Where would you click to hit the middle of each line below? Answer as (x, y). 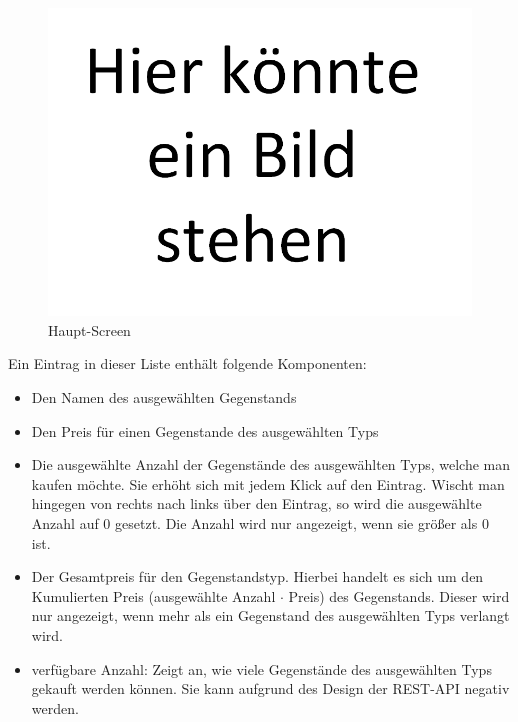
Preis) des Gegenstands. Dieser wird (399, 595)
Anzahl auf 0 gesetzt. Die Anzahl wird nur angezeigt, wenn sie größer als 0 (260, 522)
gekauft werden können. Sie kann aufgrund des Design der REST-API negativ (270, 688)
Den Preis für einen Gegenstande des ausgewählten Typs (205, 430)
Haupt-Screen (89, 329)
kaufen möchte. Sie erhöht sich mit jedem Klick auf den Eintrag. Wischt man (268, 483)
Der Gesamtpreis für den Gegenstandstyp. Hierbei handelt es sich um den (257, 576)
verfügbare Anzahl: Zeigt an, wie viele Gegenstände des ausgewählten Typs (261, 668)
